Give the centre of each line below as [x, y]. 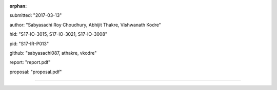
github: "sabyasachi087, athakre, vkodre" [53, 53]
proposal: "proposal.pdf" [36, 72]
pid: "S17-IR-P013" [29, 43]
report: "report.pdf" [30, 62]
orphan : [18, 6]
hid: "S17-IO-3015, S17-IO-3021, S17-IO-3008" [58, 34]
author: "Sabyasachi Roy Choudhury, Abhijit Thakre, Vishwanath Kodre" [85, 25]
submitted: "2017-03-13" [36, 15]
